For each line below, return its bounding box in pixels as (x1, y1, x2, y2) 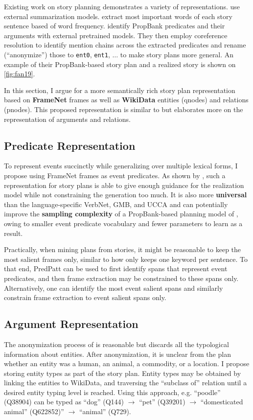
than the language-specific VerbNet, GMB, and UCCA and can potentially (4, 199, 228, 209)
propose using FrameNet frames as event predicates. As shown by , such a (4, 170, 226, 180)
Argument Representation (4, 316, 138, 331)
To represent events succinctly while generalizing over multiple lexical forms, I (4, 161, 238, 171)
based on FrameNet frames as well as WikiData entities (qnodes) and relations (4, 94, 249, 105)
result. (4, 228, 23, 238)
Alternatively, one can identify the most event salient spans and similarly (4, 282, 223, 293)
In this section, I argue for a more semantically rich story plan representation (4, 85, 235, 95)
